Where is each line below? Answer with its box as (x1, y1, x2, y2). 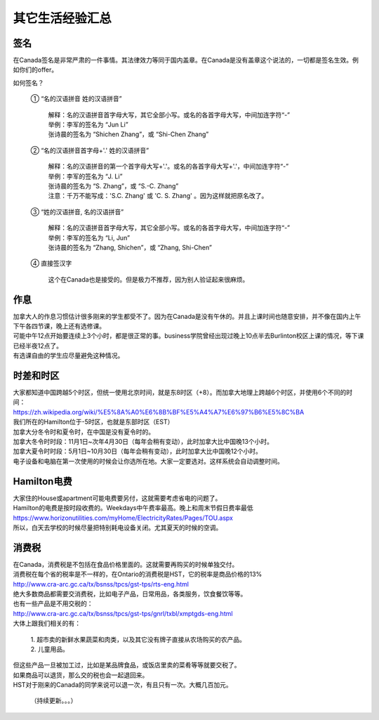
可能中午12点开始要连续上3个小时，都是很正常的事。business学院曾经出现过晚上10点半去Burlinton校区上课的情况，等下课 (13, 332, 364, 340)
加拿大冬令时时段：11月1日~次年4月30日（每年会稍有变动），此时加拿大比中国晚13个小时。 (13, 438, 274, 446)
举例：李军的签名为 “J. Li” (48, 172, 123, 181)
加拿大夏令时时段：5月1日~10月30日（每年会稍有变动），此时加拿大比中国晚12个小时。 (13, 447, 262, 456)
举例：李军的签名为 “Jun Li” (48, 120, 129, 129)
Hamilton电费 (13, 475, 73, 487)
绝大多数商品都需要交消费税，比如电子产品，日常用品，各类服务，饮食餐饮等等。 (13, 589, 247, 598)
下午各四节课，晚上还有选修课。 (13, 322, 105, 330)
